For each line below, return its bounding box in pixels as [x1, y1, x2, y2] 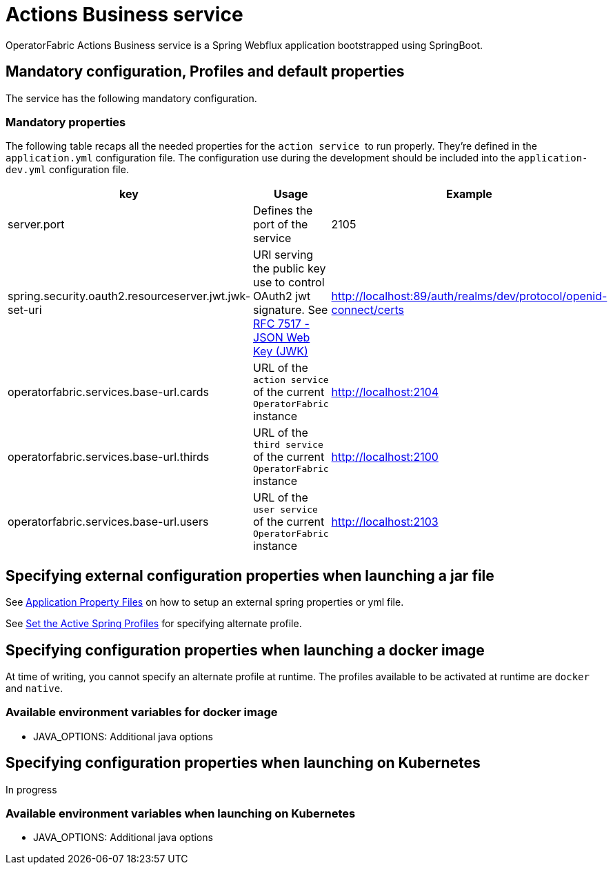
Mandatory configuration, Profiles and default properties [6, 63, 405, 81]
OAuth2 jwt [253, 289, 311, 304]
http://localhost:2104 [331, 385, 439, 399]
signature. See [253, 303, 328, 317]
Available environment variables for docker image [6, 705, 278, 720]
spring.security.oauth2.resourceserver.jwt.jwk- [8, 289, 250, 304]
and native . [6, 682, 63, 695]
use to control [253, 275, 325, 290]
